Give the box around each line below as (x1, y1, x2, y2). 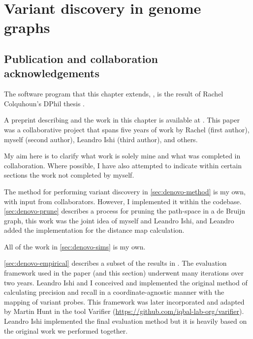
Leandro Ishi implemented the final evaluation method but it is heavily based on (4, 316, 247, 326)
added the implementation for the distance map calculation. (4, 225, 185, 235)
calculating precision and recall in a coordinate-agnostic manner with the (4, 287, 224, 297)
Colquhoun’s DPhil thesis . (4, 98, 85, 108)
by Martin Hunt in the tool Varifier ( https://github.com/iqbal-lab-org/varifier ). (4, 306, 244, 316)
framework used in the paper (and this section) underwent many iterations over (4, 268, 244, 278)
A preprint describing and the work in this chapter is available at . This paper (4, 115, 240, 125)
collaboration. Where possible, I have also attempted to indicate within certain (4, 160, 242, 170)
